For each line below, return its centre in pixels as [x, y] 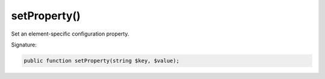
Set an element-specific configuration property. [70, 34]
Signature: [24, 45]
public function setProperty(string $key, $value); [102, 61]
